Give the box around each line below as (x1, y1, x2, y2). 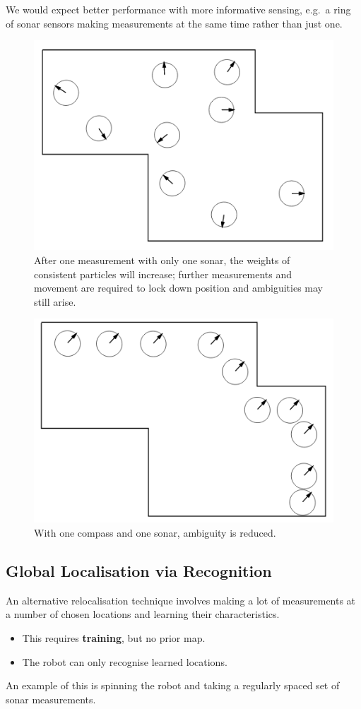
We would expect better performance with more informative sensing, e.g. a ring (6, 2, 351, 16)
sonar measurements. (6, 691, 96, 706)
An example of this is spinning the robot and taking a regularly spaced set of (6, 678, 340, 693)
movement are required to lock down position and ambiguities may (34, 280, 323, 295)
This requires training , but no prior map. (22, 631, 206, 645)
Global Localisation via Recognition (6, 560, 272, 581)
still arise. (34, 294, 76, 309)
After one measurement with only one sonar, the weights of (34, 252, 290, 267)
